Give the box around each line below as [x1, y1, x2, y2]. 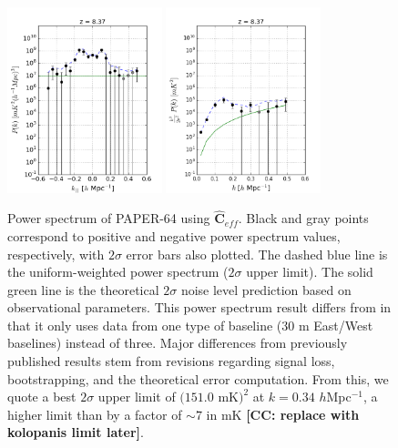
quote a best [7, 387, 77, 406]
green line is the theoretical [7, 280, 159, 299]
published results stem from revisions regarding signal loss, [7, 351, 335, 371]
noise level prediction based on [180, 280, 352, 299]
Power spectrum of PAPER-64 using [7, 209, 210, 228]
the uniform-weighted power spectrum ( [7, 262, 229, 281]
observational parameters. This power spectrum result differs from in [7, 298, 392, 317]
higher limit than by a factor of [7, 404, 182, 423]
